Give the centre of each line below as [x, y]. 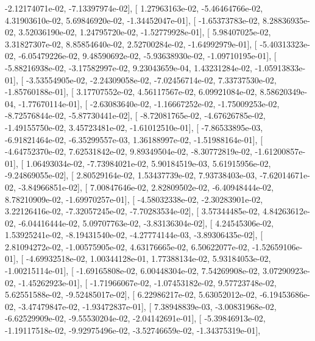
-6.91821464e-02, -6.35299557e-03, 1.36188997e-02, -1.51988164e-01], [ [134, 139]
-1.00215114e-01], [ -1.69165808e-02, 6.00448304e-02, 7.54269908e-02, [133, 271]
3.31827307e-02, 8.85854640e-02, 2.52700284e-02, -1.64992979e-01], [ [131, 44]
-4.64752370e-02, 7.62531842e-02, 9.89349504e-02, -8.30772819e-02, [129, 151]
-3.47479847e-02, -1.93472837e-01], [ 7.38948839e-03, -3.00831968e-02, [147, 306]
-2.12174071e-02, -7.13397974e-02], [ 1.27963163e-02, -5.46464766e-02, [134, 8]
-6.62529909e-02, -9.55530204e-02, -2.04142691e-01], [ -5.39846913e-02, [135, 318]
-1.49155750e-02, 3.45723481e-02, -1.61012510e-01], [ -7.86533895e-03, [134, 127]
